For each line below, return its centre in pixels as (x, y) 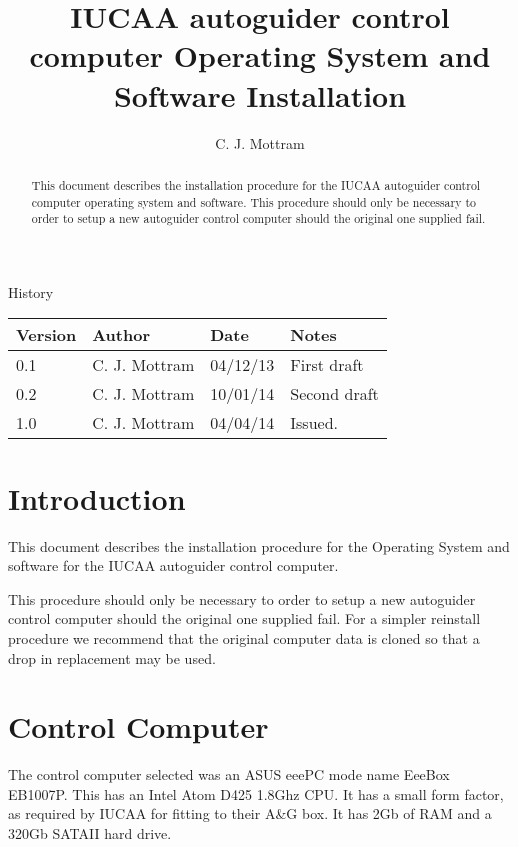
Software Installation (260, 94)
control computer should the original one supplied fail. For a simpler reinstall (244, 618)
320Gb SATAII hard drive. (90, 833)
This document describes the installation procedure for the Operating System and (259, 545)
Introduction (97, 497)
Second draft (334, 394)
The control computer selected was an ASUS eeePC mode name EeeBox (229, 774)
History (31, 291)
